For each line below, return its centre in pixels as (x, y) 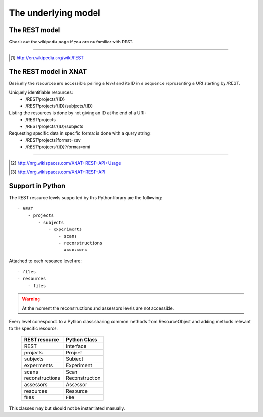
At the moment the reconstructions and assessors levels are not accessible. (98, 308)
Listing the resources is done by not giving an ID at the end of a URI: (77, 113)
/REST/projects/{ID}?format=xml (58, 147)
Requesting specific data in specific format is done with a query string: (80, 133)
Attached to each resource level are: (46, 261)
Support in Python (37, 186)
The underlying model (55, 13)
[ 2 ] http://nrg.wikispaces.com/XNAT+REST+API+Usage (66, 163)
